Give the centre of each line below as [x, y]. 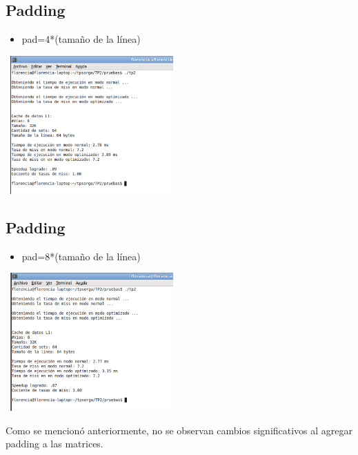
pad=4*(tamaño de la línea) [81, 39]
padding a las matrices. [54, 444]
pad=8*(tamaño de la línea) [81, 256]
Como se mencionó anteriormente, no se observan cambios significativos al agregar [179, 430]
